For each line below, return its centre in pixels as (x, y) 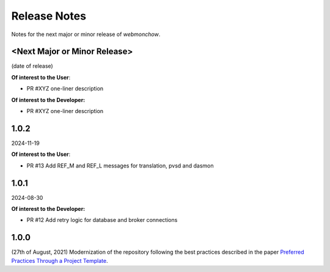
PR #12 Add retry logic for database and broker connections (102, 220)
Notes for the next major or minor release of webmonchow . (86, 34)
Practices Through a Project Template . (60, 260)
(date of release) (32, 66)
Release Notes (49, 16)
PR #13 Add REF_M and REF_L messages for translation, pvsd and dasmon (120, 166)
